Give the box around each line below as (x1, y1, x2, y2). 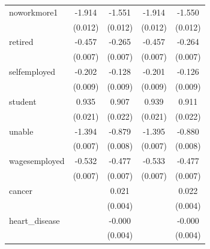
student (9, 95, 37, 107)
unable (9, 124, 34, 137)
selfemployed (9, 65, 56, 78)
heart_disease (9, 214, 60, 226)
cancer (9, 184, 32, 196)
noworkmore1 (9, 5, 58, 18)
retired (9, 35, 34, 48)
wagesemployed (9, 154, 65, 167)
